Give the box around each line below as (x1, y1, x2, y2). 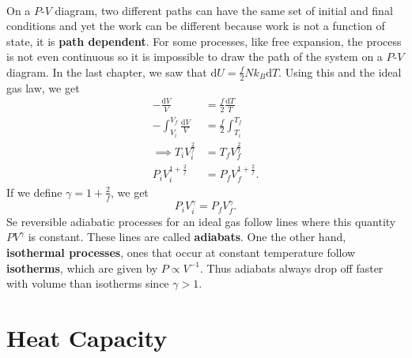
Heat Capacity (6, 321, 168, 353)
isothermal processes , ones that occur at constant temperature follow (6, 243, 356, 260)
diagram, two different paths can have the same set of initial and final (55, 2, 393, 18)
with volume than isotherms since (6, 275, 169, 292)
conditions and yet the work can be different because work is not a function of (6, 17, 385, 34)
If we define (6, 183, 62, 200)
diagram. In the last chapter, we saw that (6, 63, 207, 80)
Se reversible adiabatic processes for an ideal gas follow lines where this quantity (6, 213, 396, 229)
